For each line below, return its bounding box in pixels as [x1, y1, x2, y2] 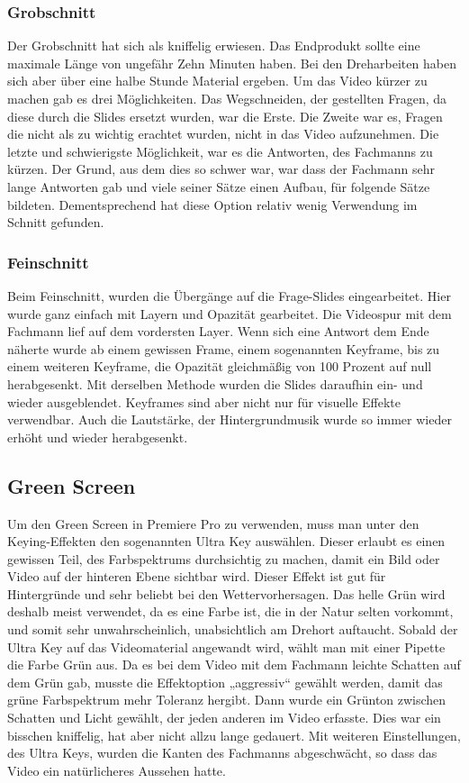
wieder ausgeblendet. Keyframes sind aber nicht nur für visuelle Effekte [7, 392, 401, 411]
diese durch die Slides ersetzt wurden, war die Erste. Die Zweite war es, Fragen [7, 106, 443, 125]
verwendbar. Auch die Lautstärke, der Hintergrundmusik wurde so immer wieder [7, 410, 452, 429]
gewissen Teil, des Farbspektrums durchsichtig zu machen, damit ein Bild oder [7, 549, 440, 568]
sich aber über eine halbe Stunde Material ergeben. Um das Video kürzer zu [7, 71, 428, 90]
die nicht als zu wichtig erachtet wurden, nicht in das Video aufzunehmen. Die [7, 124, 439, 143]
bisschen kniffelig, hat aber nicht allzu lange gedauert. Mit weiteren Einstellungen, [7, 725, 461, 744]
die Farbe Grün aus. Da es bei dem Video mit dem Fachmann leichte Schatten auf [7, 655, 461, 674]
